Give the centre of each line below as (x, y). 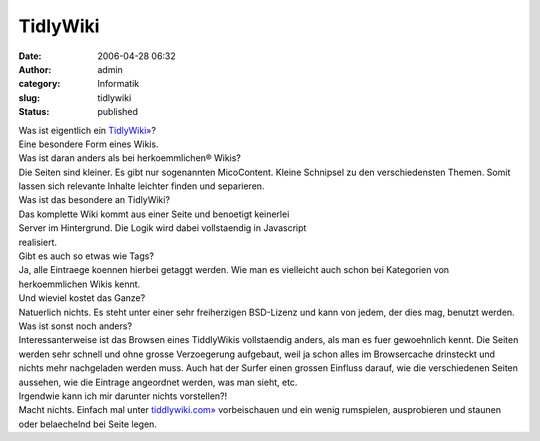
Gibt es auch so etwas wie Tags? (86, 256)
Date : (30, 56)
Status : (34, 112)
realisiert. (38, 242)
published (118, 112)
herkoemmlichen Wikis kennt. (79, 284)
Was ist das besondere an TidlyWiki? (94, 200)
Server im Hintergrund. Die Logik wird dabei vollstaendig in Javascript (162, 228)
